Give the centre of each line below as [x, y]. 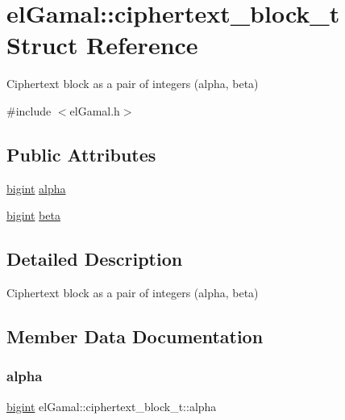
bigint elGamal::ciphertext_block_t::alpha [112, 406]
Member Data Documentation [135, 336]
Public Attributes [81, 154]
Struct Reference [102, 45]
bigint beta [33, 215]
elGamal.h [95, 110]
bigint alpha [36, 188]
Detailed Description [95, 259]
